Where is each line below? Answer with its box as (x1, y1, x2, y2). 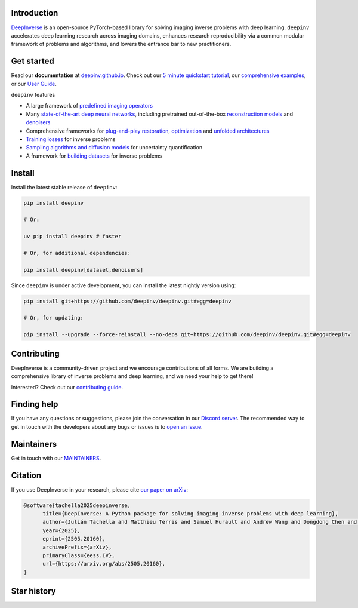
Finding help (11, 399, 58, 409)
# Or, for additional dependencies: (23, 250, 131, 256)
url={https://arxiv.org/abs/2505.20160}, (42, 560, 165, 567)
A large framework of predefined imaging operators (26, 102, 153, 109)
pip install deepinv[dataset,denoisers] (23, 266, 143, 273)
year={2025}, (42, 527, 81, 534)
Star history (11, 586, 56, 597)
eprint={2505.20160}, (42, 535, 106, 542)
